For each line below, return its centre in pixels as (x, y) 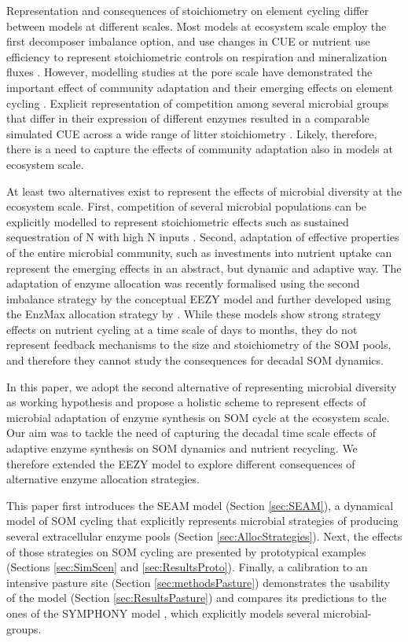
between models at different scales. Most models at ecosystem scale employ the (197, 26)
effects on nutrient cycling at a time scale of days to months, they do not (182, 329)
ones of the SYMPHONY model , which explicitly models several (163, 613)
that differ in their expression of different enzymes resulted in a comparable (188, 118)
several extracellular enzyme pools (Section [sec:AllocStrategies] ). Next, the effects (204, 536)
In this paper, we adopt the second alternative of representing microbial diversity (202, 386)
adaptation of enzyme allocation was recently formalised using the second (183, 283)
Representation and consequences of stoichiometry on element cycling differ (188, 10)
